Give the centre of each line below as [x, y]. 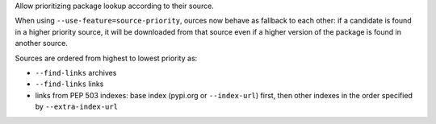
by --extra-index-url [77, 107]
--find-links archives [76, 72]
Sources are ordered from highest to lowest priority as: [106, 58]
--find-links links [69, 84]
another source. [42, 43]
